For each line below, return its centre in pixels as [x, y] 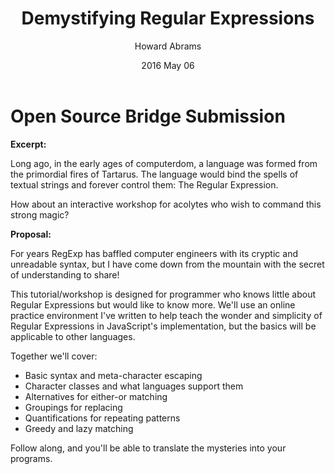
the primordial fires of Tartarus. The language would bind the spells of [154, 174]
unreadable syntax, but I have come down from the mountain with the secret [167, 264]
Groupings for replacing [73, 407]
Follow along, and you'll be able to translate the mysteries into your [148, 448]
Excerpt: [28, 144]
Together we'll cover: [54, 356]
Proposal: [31, 234]
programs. [31, 458]
